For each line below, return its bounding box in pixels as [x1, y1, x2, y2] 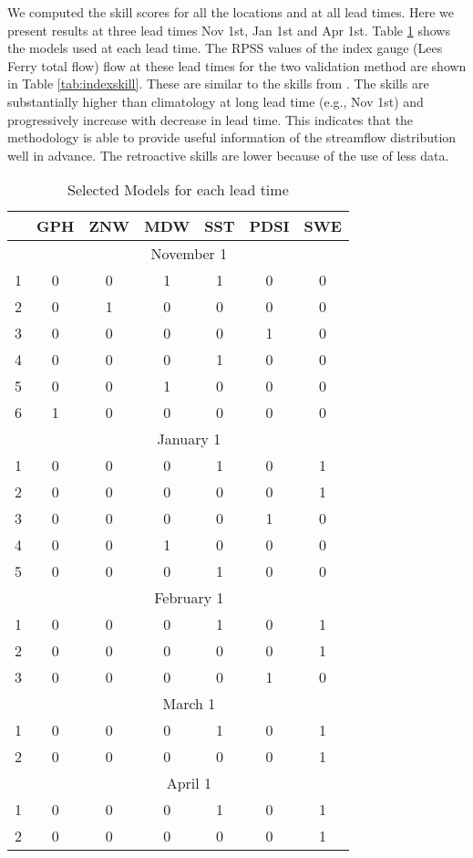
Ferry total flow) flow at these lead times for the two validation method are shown [7, 56, 467, 75]
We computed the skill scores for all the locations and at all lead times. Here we [7, 3, 455, 21]
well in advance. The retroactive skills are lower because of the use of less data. [7, 145, 449, 164]
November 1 [150, 243, 228, 265]
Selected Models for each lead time [67, 179, 289, 201]
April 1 [166, 772, 212, 794]
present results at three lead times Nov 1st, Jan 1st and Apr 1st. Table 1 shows [7, 20, 450, 39]
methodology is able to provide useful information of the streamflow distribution [7, 128, 457, 147]
